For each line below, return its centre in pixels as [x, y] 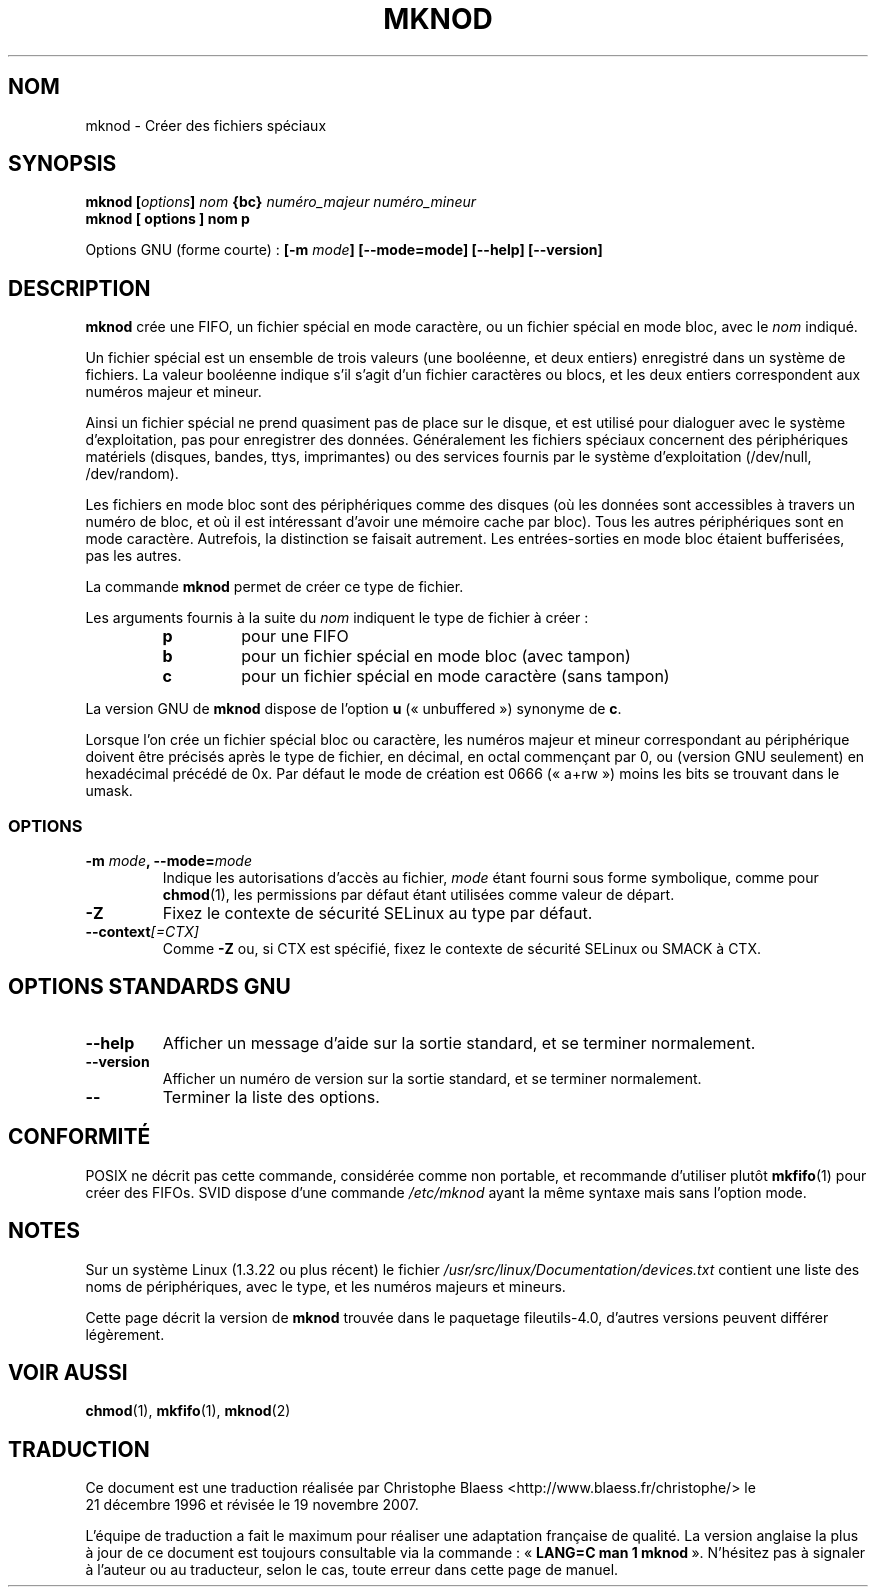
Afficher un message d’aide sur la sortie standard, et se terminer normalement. [459, 1042]
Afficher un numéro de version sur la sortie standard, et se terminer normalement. [432, 1078]
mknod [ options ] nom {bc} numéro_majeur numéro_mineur [281, 202]
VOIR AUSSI [68, 1372]
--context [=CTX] [142, 932]
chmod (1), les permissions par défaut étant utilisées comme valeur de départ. [418, 895]
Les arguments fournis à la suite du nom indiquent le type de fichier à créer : [337, 618]
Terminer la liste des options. [271, 1096]
